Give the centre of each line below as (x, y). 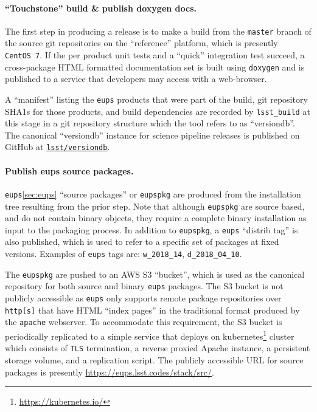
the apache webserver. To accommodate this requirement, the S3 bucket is (144, 322)
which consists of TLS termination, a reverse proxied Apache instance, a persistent (158, 348)
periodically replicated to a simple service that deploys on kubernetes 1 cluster (150, 335)
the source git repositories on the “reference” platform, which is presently (141, 43)
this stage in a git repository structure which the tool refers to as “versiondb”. (150, 123)
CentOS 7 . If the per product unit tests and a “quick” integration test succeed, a (155, 55)
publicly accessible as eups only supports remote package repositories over (143, 298)
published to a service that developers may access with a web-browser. (136, 79)
